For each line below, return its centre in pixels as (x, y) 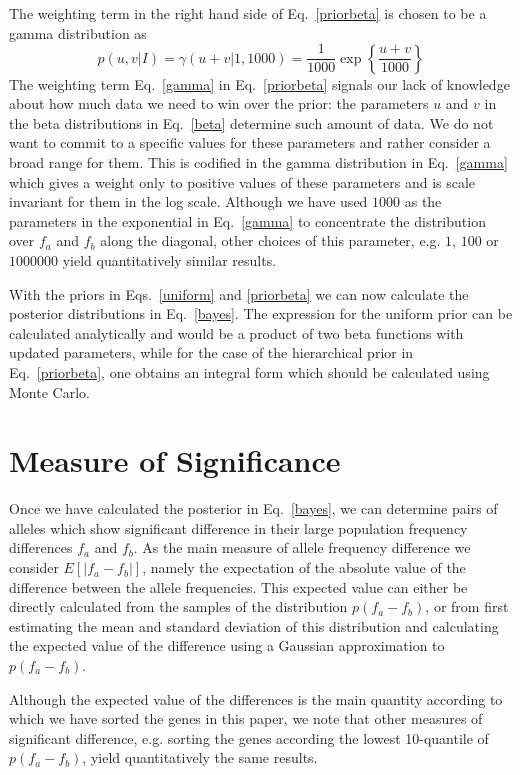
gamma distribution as (78, 32)
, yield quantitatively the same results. (200, 757)
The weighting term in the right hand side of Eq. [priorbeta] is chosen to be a (248, 13)
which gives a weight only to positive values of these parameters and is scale (242, 181)
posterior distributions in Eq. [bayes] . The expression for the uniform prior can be (261, 313)
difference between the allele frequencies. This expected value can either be (238, 586)
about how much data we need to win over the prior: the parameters (219, 103)
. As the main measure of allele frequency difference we (302, 547)
